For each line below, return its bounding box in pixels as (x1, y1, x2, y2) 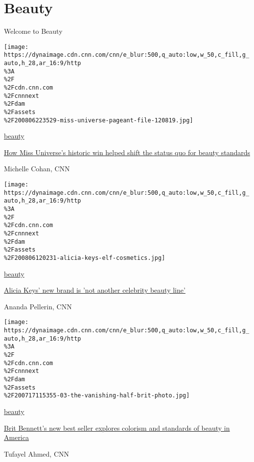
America (4, 432, 29, 442)
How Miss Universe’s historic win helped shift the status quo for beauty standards (4, 147, 250, 157)
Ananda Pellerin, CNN (4, 301, 72, 311)
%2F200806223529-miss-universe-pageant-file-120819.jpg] (4, 116, 193, 124)
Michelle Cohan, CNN (4, 163, 70, 174)
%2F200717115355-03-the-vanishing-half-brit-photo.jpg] (4, 392, 190, 399)
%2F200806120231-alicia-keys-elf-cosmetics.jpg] (4, 254, 165, 261)
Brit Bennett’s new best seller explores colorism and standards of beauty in (4, 422, 230, 433)
